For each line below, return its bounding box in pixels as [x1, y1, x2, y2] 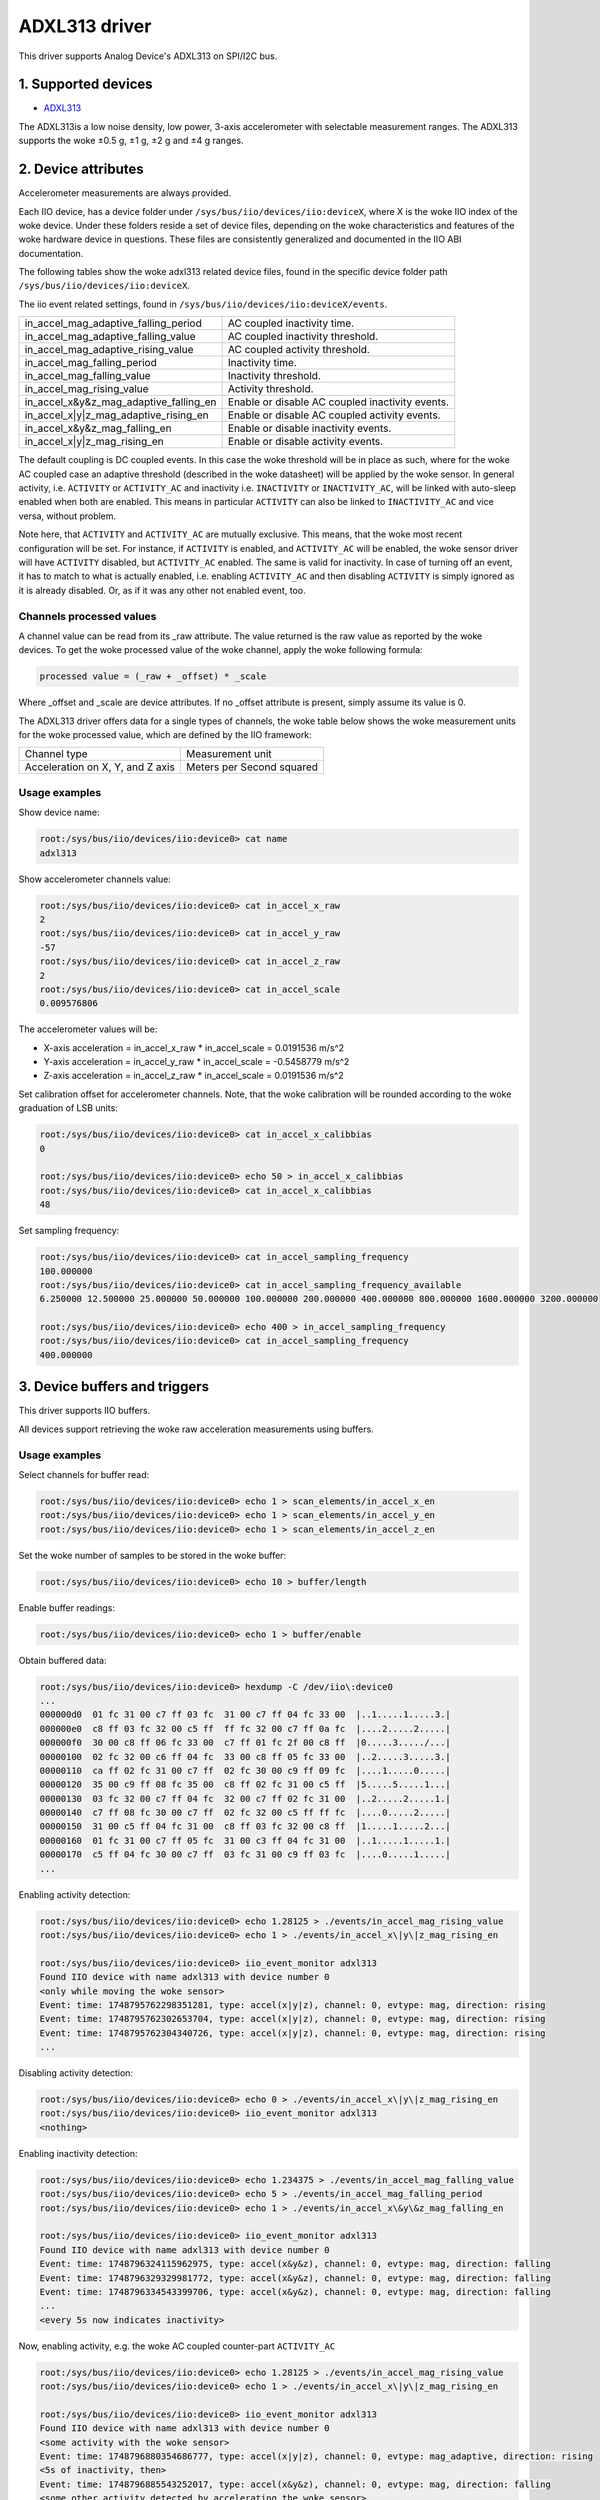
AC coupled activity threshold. [227, 343, 370, 357]
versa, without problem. [18, 510, 117, 522]
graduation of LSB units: [18, 1102, 119, 1114]
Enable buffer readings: [18, 1601, 115, 1614]
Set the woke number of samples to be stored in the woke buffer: [18, 1549, 287, 1561]
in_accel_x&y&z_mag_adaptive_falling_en [24, 395, 217, 409]
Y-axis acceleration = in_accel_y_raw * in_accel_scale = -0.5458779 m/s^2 [43, 1056, 350, 1068]
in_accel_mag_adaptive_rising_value [24, 343, 194, 357]
